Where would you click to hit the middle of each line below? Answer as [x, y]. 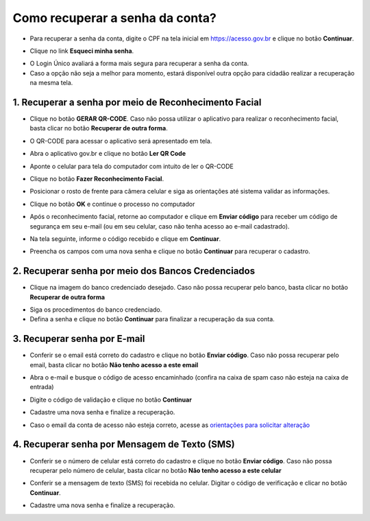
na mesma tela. [51, 83]
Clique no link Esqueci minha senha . [82, 51]
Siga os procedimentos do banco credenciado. [96, 310]
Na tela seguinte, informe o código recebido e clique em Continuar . [125, 239]
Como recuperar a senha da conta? [115, 18]
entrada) [42, 387]
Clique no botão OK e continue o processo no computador [112, 204]
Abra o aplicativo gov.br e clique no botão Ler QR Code [108, 154]
